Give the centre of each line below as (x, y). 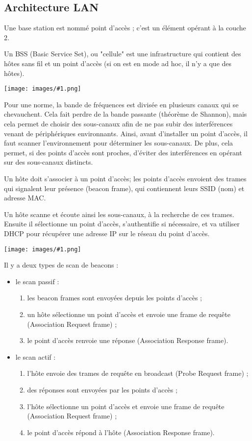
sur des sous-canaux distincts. (49, 162)
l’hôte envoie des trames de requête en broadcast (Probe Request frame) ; (138, 373)
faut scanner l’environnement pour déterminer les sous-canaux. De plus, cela (119, 143)
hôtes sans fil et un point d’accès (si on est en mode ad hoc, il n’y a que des (118, 63)
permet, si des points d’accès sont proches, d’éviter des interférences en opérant (123, 152)
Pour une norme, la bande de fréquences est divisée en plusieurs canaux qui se (121, 104)
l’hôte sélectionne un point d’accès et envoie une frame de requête (126, 406)
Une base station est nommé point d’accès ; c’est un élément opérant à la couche (125, 28)
